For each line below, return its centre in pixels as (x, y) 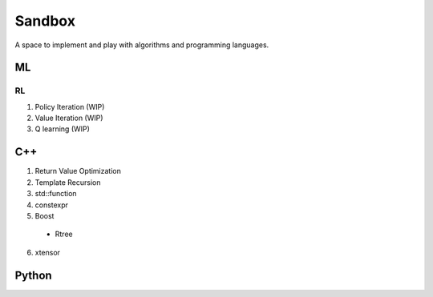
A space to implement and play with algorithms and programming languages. (142, 45)
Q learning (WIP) (62, 129)
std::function (56, 194)
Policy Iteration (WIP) (70, 106)
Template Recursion (68, 182)
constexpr (51, 205)
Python (33, 275)
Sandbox (45, 21)
